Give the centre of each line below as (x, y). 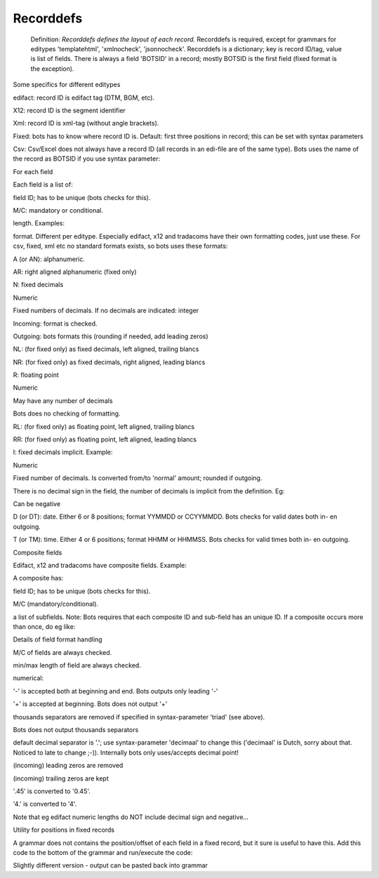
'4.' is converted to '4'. (45, 804)
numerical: (28, 678)
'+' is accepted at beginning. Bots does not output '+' (90, 704)
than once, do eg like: (44, 626)
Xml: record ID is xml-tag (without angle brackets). (86, 124)
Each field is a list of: (43, 185)
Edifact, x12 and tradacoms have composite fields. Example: (100, 565)
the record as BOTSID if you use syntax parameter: (87, 159)
